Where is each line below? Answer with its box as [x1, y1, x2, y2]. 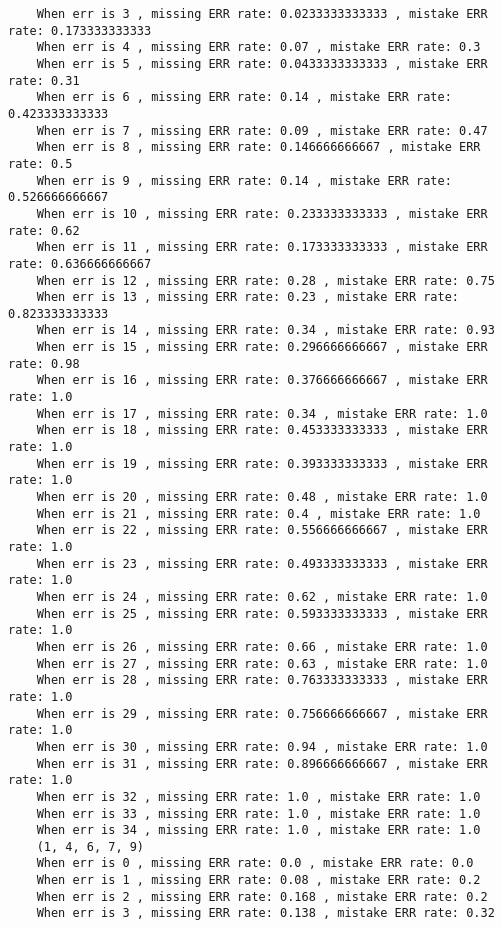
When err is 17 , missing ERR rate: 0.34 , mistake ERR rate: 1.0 [36, 406, 488, 421]
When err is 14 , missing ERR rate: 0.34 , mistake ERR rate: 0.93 [36, 323, 495, 338]
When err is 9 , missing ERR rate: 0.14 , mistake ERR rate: [36, 173, 452, 188]
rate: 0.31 [8, 73, 80, 88]
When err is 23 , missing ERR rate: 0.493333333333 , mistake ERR [36, 556, 488, 571]
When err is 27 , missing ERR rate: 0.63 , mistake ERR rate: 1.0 [36, 656, 488, 671]
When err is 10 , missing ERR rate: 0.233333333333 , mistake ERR [36, 206, 488, 221]
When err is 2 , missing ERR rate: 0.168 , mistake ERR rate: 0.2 [36, 889, 488, 904]
